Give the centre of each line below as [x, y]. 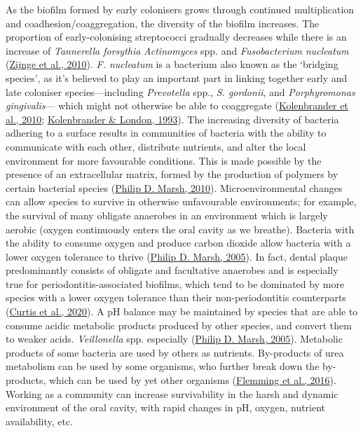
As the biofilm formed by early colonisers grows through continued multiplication [180, 9]
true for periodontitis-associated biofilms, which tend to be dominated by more [175, 283]
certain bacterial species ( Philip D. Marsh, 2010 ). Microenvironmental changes [174, 187]
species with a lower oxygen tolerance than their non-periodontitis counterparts [176, 297]
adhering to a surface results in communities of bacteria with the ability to [166, 133]
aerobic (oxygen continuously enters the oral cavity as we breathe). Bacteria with [180, 229]
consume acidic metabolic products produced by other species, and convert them [179, 325]
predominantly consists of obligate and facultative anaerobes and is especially [172, 270]
